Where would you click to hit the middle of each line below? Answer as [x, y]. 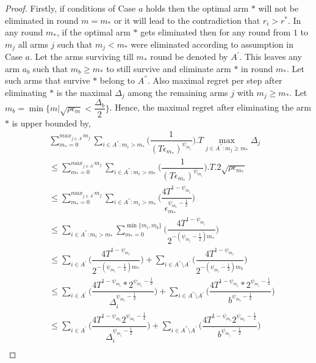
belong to [117, 80]
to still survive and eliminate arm [169, 68]
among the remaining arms [178, 93]
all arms [33, 44]
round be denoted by [189, 57]
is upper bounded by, [51, 123]
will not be [278, 8]
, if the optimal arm [93, 32]
